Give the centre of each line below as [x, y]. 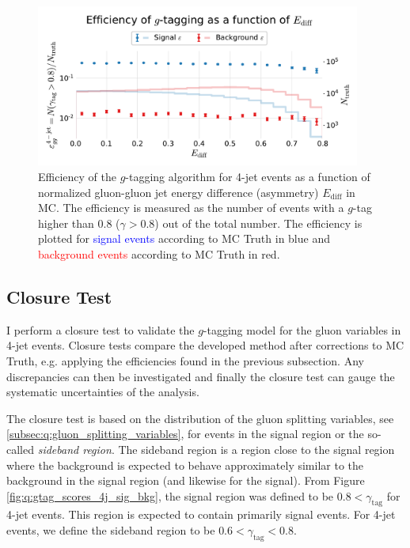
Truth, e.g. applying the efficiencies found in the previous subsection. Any [185, 360]
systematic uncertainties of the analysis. [103, 392]
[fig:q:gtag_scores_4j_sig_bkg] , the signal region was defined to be [170, 495]
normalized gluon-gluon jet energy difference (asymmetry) [178, 192]
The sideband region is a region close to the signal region [256, 449]
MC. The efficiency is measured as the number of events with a [191, 208]
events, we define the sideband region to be [111, 530]
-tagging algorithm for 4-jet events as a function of [248, 176]
